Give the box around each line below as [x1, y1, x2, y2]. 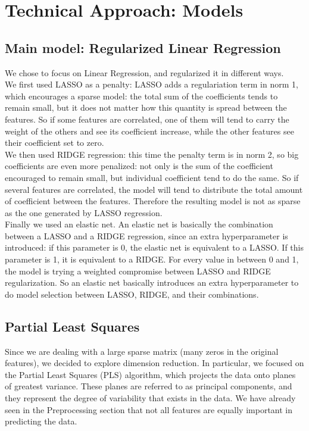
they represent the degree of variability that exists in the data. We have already [5, 392, 296, 404]
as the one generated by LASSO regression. [5, 206, 163, 218]
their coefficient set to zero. [5, 136, 104, 149]
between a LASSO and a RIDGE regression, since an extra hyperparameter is [5, 229, 288, 242]
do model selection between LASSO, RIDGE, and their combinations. [5, 288, 259, 300]
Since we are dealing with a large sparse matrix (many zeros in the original [5, 345, 279, 357]
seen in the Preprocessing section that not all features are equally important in [5, 403, 292, 416]
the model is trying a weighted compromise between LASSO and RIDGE [5, 264, 271, 277]
